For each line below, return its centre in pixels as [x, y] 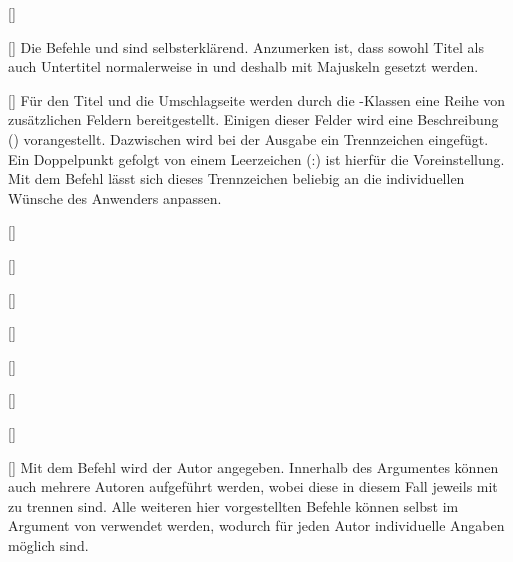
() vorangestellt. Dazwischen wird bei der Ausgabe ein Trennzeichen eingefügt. [248, 138]
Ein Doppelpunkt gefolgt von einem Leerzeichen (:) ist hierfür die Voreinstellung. [256, 158]
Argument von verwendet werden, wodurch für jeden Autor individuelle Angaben [256, 525]
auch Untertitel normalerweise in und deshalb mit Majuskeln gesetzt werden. [243, 66]
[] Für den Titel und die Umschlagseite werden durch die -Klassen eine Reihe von [257, 99]
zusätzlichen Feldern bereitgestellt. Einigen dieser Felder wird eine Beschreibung [253, 119]
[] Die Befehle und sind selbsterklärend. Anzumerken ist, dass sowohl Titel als [246, 46]
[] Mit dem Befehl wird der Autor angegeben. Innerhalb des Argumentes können [253, 466]
